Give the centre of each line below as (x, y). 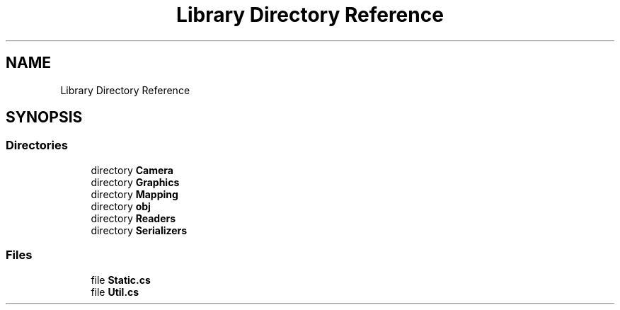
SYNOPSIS (44, 117)
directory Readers (133, 218)
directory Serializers (139, 230)
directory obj (121, 206)
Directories (37, 145)
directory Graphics (135, 182)
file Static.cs (121, 280)
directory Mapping (134, 194)
